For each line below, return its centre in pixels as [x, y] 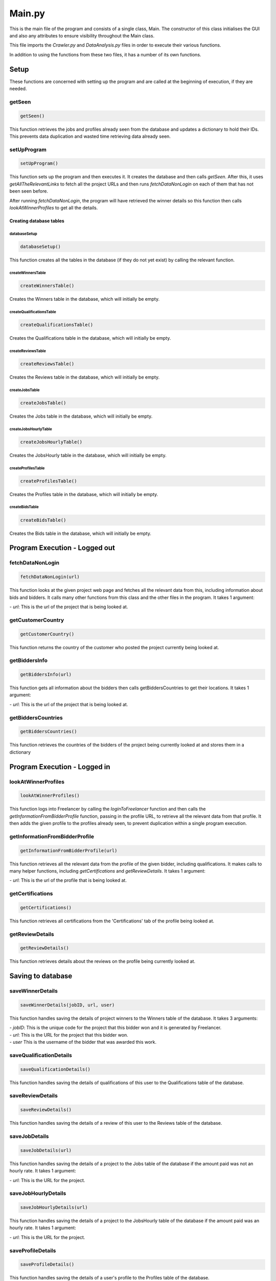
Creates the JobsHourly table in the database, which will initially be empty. [88, 455]
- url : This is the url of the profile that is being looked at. [68, 880]
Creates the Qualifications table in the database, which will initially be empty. [90, 338]
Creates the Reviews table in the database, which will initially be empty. [85, 377]
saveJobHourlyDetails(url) [54, 1207]
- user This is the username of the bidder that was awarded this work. [83, 1042]
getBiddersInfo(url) [46, 675]
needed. [18, 89]
